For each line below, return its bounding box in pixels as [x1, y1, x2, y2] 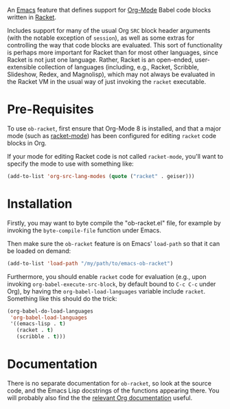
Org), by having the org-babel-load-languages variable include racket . [7, 287, 206, 295]
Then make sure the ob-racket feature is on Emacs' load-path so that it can [7, 239, 220, 247]
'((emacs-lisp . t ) [10, 320, 67, 327]
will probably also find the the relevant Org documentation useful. [7, 393, 193, 401]
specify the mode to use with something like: [7, 159, 134, 168]
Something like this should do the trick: [7, 294, 117, 302]
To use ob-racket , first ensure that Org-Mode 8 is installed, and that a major [7, 124, 222, 133]
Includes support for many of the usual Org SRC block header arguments [7, 27, 211, 34]
